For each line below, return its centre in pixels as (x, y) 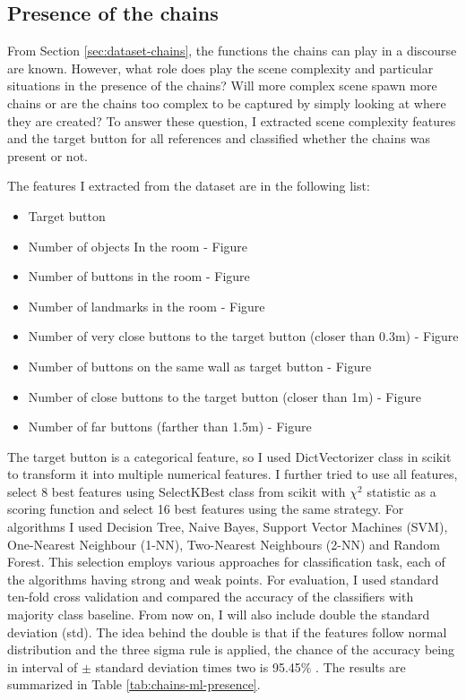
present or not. (47, 155)
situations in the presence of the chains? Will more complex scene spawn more (222, 85)
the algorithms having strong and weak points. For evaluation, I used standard (223, 579)
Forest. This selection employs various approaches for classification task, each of (226, 562)
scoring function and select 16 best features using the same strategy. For (206, 509)
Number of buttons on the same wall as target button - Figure (200, 366)
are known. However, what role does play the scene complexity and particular (220, 68)
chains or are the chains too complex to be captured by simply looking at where (227, 102)
